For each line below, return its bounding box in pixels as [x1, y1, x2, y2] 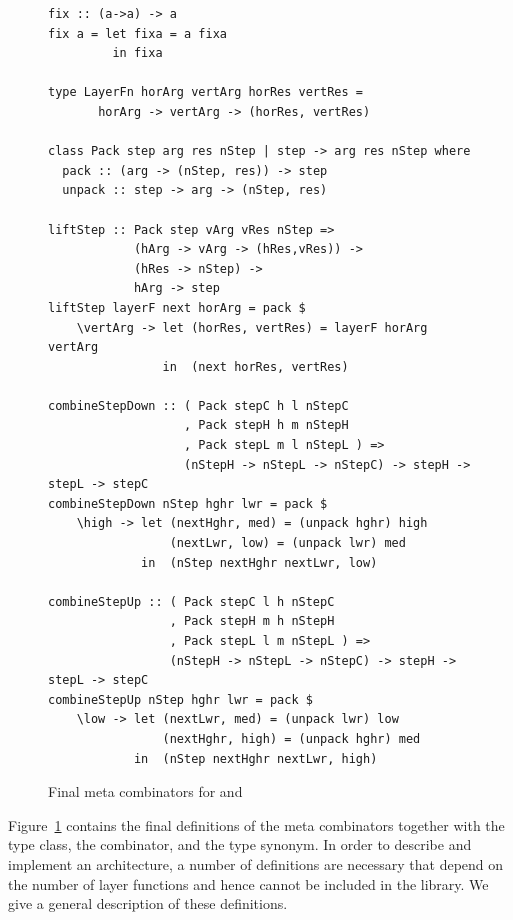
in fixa [112, 46, 163, 61]
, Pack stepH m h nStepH [169, 614, 335, 629]
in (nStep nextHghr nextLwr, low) [141, 555, 378, 570]
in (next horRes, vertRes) [162, 359, 349, 374]
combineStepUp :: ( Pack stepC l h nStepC [48, 594, 335, 609]
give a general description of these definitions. [8, 893, 288, 914]
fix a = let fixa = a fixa [48, 26, 227, 41]
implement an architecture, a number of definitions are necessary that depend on [8, 853, 504, 874]
